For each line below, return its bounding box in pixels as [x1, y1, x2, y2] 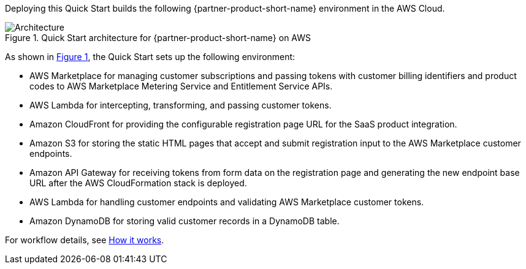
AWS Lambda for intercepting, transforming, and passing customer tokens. [29, 100, 332, 110]
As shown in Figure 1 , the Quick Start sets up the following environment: [5, 51, 295, 62]
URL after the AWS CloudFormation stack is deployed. [29, 178, 247, 188]
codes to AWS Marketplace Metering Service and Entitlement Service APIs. [29, 81, 333, 91]
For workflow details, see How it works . [5, 235, 164, 245]
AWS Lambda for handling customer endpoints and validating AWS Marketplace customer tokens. [29, 197, 424, 207]
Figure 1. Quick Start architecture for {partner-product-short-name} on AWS [5, 32, 311, 43]
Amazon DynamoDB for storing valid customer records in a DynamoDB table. [29, 216, 340, 226]
